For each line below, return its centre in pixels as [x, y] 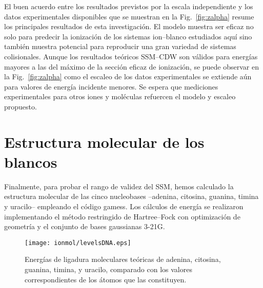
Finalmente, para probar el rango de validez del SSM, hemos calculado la [119, 186]
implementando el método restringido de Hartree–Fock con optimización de [122, 216]
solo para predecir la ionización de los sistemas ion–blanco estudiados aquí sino [128, 36]
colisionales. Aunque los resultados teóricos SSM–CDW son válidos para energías [131, 56]
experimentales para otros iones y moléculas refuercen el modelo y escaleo [120, 96]
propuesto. [21, 106]
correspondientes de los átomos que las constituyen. [106, 279]
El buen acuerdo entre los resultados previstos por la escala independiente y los [129, 6]
